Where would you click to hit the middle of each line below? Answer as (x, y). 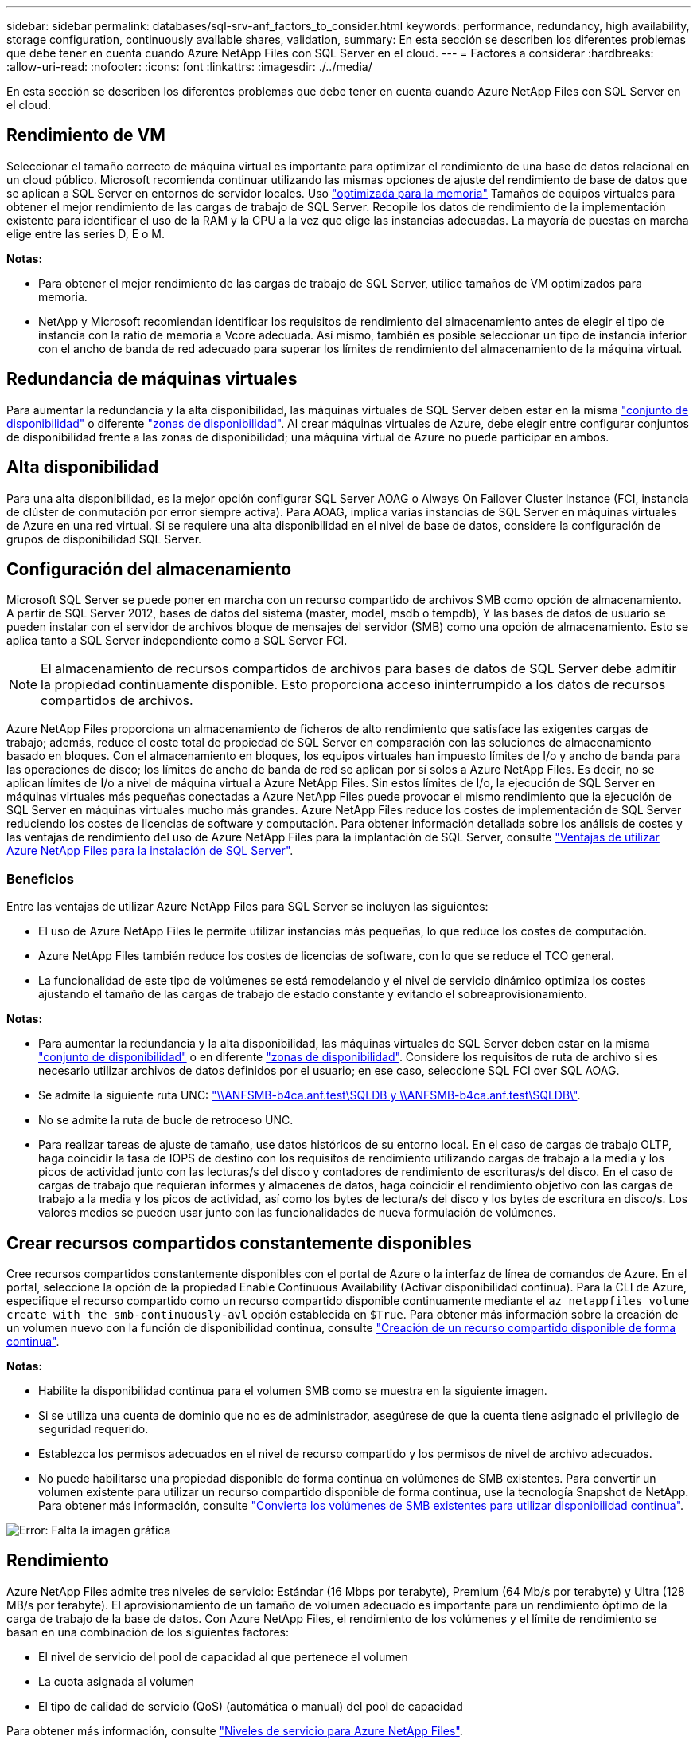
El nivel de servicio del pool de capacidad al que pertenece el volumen (223, 1656)
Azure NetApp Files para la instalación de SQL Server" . (150, 851)
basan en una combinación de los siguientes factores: (148, 1632)
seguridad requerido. (93, 1428)
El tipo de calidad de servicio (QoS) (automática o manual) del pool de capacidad (251, 1706)
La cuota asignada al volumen (117, 1681)
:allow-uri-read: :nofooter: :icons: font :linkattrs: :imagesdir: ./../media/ (189, 67)
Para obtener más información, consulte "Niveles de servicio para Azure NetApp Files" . (235, 1730)
